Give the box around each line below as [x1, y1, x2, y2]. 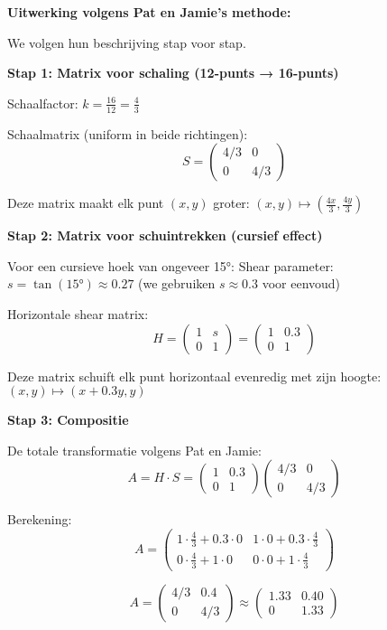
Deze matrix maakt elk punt [7, 193, 164, 212]
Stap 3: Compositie [7, 410, 129, 429]
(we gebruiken [138, 274, 216, 293]
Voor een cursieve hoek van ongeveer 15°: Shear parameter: [7, 256, 334, 275]
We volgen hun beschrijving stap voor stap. [7, 33, 246, 52]
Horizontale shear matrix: [7, 304, 149, 323]
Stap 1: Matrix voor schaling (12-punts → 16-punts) [7, 63, 339, 82]
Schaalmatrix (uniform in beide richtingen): [7, 124, 248, 143]
